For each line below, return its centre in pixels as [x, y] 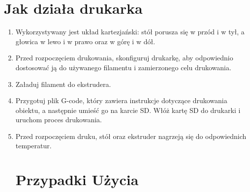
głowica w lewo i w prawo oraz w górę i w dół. [85, 41]
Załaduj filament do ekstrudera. [63, 84]
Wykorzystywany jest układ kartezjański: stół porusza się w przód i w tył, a [130, 32]
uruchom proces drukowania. [59, 120]
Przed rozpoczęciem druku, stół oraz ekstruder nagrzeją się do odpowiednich [131, 136]
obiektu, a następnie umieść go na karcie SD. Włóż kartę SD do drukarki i [128, 110]
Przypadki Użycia [77, 179]
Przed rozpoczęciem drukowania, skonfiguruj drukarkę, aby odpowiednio [124, 58]
